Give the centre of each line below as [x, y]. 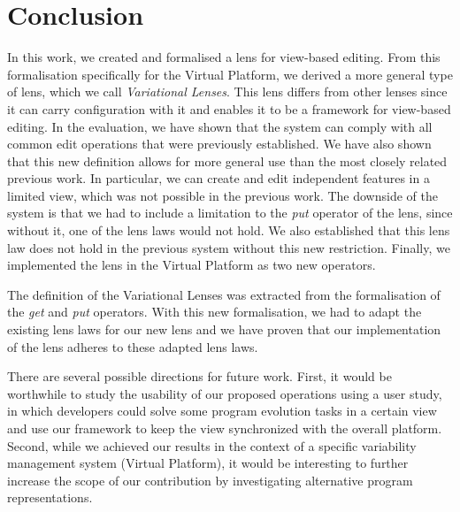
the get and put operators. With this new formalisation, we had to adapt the [215, 312]
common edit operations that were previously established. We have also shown [219, 144]
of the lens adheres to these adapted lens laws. [133, 346]
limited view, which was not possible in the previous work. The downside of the [222, 195]
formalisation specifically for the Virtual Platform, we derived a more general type [230, 74]
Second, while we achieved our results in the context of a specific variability [212, 445]
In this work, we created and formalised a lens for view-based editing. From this [224, 57]
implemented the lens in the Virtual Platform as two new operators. [192, 265]
